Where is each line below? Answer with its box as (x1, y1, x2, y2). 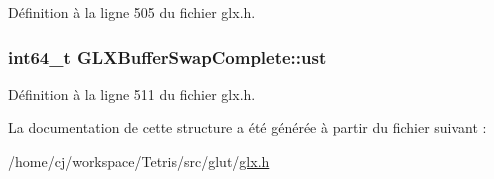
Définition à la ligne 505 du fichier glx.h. (8, 2, 256, 22)
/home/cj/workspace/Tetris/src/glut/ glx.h (8, 151, 270, 171)
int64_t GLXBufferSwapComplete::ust (8, 44, 327, 69)
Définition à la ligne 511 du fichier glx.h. (8, 83, 256, 104)
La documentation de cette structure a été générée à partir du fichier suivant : (8, 117, 487, 138)
